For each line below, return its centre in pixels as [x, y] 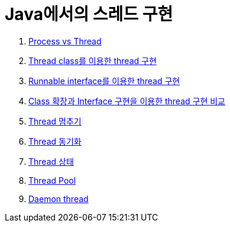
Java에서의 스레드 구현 [89, 14]
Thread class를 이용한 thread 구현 [93, 60]
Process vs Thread [65, 41]
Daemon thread [59, 199]
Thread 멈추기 [55, 121]
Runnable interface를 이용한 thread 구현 [104, 81]
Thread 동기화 [55, 141]
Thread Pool [52, 180]
